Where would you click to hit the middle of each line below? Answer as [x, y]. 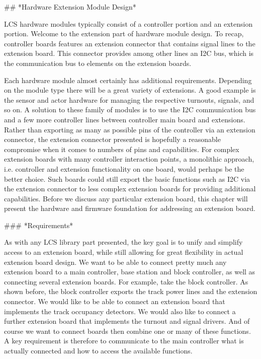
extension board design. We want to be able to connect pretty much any [115, 262]
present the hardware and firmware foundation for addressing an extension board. [130, 208]
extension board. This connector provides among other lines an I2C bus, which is [129, 53]
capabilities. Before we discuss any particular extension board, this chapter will [126, 198]
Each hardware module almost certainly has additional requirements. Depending [128, 80]
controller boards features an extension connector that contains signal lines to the [130, 43]
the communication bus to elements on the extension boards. [98, 63]
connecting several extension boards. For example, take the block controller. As [126, 281]
